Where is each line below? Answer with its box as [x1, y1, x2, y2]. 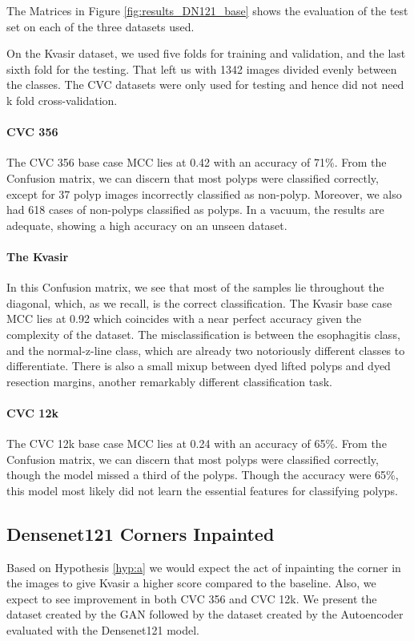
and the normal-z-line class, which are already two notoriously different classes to [6, 341, 405, 358]
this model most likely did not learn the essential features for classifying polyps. [6, 482, 398, 498]
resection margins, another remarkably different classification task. [6, 373, 333, 389]
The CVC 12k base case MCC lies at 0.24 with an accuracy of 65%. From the [6, 435, 387, 452]
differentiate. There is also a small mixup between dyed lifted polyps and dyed [6, 357, 391, 374]
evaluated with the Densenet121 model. [6, 622, 199, 639]
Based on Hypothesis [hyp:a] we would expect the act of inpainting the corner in [6, 558, 401, 575]
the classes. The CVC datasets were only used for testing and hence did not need [6, 76, 404, 93]
